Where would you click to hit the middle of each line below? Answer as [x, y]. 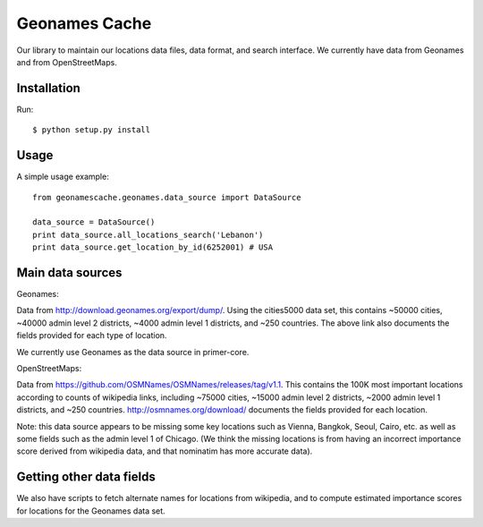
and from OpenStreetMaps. [67, 62]
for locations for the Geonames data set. [91, 511]
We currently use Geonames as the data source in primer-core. [133, 352]
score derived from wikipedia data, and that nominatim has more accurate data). [165, 451]
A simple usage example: [63, 177]
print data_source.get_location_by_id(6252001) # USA [153, 247]
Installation [48, 88]
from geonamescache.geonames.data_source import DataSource [167, 197]
